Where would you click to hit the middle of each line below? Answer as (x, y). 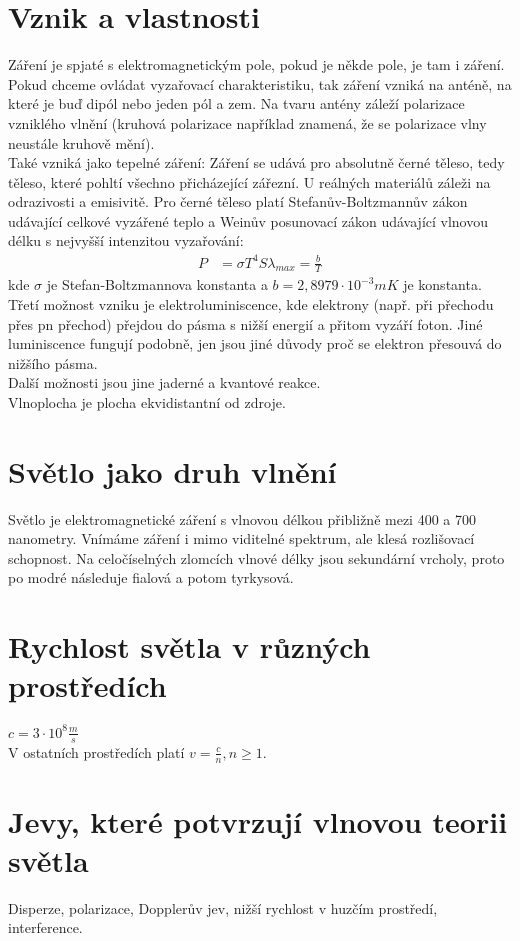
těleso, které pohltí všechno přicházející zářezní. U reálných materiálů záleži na (249, 181)
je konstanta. (442, 284)
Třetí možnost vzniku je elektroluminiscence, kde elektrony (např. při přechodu (251, 304)
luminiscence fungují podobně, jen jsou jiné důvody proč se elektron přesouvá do (255, 343)
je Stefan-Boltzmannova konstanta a (157, 284)
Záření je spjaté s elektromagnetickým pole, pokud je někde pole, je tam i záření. (256, 64)
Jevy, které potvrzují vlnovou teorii (258, 820)
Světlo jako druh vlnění (172, 470)
